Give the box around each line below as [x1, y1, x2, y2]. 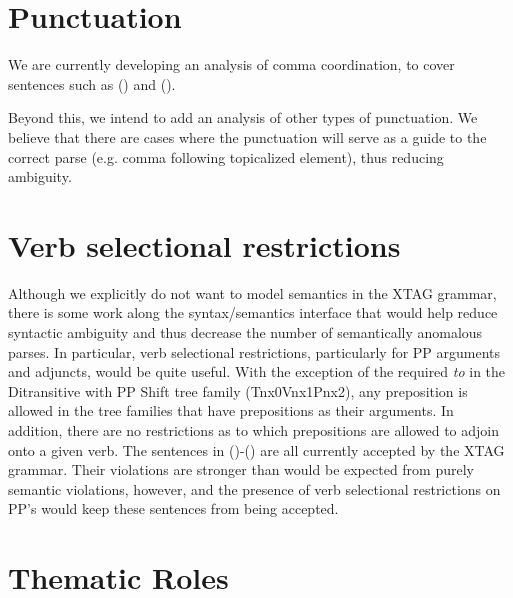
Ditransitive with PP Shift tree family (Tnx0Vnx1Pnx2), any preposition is [8, 380, 468, 401]
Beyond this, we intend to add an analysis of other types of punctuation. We [8, 107, 478, 128]
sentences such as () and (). [8, 73, 176, 94]
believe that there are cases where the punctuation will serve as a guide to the [8, 126, 487, 147]
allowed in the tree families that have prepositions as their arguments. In [8, 400, 454, 421]
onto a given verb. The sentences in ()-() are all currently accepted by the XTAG [8, 439, 505, 460]
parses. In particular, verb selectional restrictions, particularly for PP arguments [8, 341, 501, 362]
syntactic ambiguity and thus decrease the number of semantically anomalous [8, 322, 483, 342]
